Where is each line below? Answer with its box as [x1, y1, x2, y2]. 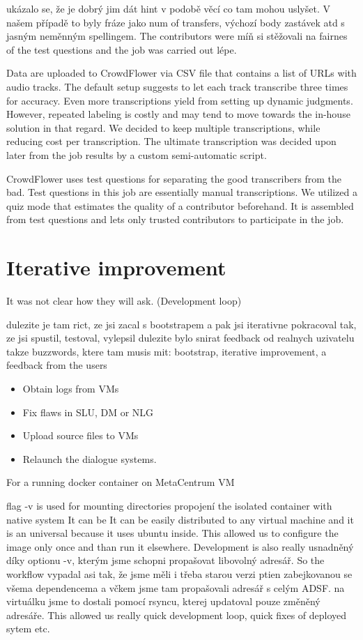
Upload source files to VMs [22, 428, 139, 443]
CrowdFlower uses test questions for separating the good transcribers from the [6, 171, 341, 185]
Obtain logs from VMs [22, 381, 119, 395]
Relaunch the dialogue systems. [22, 451, 157, 466]
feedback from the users [6, 358, 107, 372]
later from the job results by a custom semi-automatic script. [6, 147, 267, 162]
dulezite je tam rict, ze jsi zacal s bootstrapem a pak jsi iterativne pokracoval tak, [6, 317, 357, 331]
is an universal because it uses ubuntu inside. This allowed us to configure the [6, 526, 339, 540]
